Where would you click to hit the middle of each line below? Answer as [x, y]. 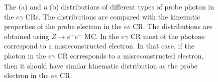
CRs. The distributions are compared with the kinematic [113, 16]
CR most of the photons [168, 36]
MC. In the [102, 36]
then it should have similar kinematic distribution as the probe [101, 65]
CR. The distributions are [173, 26]
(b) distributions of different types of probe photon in [132, 6]
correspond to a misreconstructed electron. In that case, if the [99, 46]
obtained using [27, 36]
